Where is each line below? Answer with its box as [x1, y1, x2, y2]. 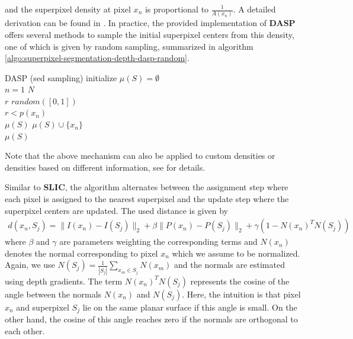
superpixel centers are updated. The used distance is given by [5, 204, 228, 216]
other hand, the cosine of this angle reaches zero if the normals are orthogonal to [5, 313, 298, 325]
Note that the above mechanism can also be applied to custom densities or [5, 149, 275, 162]
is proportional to [145, 3, 209, 15]
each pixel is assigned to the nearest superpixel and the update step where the [5, 193, 289, 205]
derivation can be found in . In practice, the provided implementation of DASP [5, 17, 296, 29]
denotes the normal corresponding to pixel [5, 247, 158, 259]
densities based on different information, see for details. [5, 161, 206, 173]
